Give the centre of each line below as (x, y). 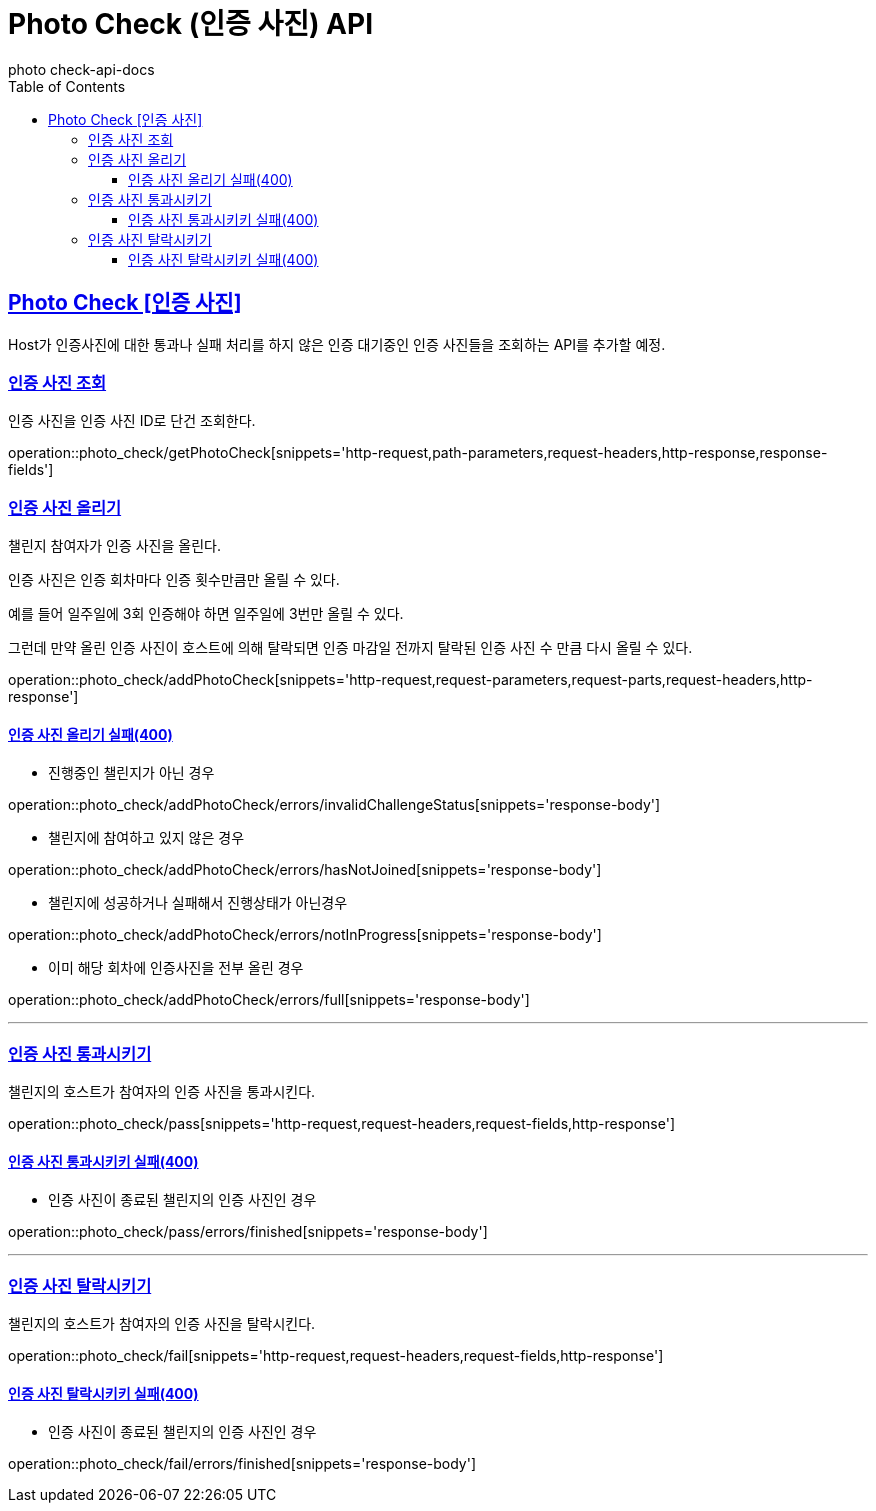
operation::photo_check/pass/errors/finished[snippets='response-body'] (248, 1232)
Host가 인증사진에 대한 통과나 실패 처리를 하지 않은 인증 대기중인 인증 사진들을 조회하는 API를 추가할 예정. (337, 344)
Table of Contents (67, 86)
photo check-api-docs (81, 69)
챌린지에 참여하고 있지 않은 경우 (146, 838)
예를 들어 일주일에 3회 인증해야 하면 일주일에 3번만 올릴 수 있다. (206, 614)
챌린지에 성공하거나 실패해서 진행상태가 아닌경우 (198, 903)
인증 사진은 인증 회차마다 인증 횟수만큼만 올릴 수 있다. (174, 580)
